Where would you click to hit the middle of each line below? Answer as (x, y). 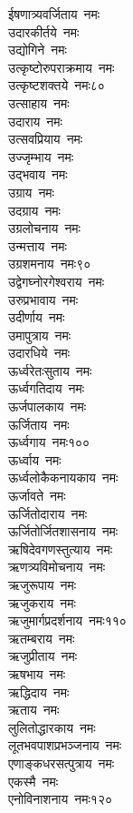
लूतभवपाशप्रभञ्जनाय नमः (65, 745)
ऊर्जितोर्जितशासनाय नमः (63, 531)
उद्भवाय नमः (38, 174)
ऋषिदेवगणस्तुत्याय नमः (61, 549)
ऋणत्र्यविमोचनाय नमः (57, 567)
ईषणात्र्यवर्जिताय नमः (54, 14)
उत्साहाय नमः (39, 102)
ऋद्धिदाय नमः (39, 691)
